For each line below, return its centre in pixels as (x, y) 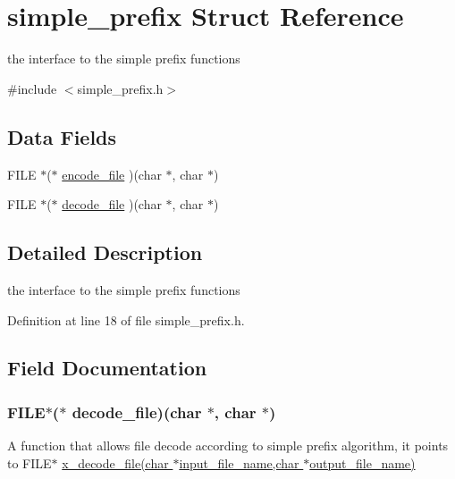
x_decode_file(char (115, 462)
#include (32, 88)
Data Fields (62, 136)
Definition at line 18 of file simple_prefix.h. (126, 319)
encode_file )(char (112, 174)
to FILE (29, 462)
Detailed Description (105, 252)
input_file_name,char (239, 462)
